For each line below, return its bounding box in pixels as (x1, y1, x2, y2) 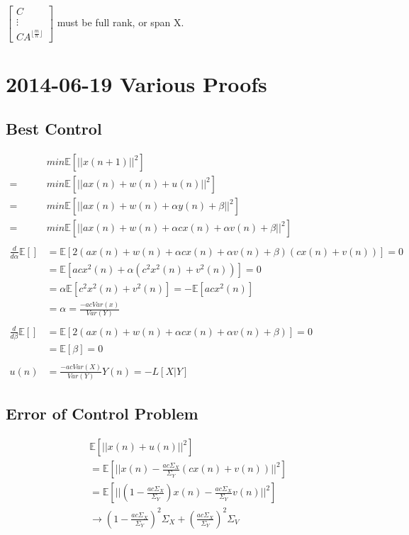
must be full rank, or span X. (57, 15, 184, 30)
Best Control (6, 118, 102, 140)
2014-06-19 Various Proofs (6, 69, 267, 98)
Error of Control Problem (6, 402, 198, 424)
